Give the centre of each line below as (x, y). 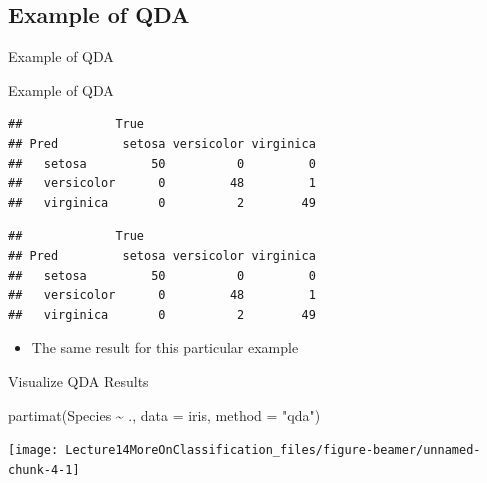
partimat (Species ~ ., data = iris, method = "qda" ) (164, 414)
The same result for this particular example (165, 347)
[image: (33, 450)
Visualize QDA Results (78, 380)
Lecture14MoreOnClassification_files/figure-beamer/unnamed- (273, 450)
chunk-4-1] (44, 469)
